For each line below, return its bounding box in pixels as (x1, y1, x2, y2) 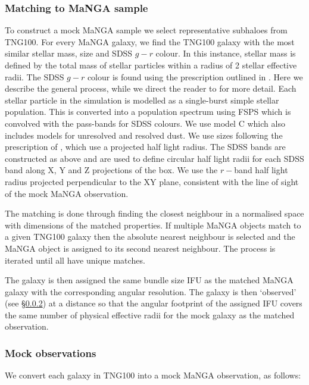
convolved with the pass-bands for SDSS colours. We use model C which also (5, 117, 285, 129)
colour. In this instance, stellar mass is (155, 47, 296, 60)
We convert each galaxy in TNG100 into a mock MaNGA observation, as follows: (5, 369, 301, 381)
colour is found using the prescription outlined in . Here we (87, 70, 303, 83)
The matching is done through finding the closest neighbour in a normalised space (5, 207, 304, 220)
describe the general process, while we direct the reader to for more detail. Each (5, 82, 296, 95)
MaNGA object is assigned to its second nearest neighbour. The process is (5, 242, 276, 254)
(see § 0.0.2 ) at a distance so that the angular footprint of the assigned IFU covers (5, 297, 302, 309)
